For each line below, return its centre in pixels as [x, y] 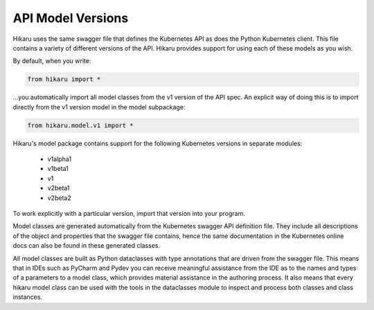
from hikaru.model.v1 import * [81, 125]
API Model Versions [71, 18]
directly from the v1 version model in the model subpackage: [99, 107]
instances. [28, 297]
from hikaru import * [64, 79]
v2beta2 [60, 198]
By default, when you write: [52, 61]
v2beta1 [59, 188]
